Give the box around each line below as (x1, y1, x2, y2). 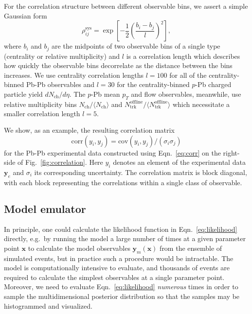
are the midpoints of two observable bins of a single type (52, 41, 220, 51)
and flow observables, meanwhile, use (131, 89, 241, 99)
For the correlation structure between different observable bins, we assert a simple (4, 1, 248, 11)
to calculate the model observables (28, 243, 130, 253)
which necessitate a (172, 99, 230, 109)
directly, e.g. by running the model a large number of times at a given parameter (4, 233, 246, 244)
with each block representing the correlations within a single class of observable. (4, 177, 242, 187)
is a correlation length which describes (126, 51, 240, 61)
